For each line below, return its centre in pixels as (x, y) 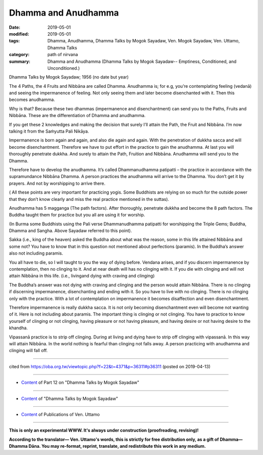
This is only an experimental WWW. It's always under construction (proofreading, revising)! (104, 430)
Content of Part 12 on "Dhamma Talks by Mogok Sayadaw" (80, 382)
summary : (20, 61)
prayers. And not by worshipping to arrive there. (57, 183)
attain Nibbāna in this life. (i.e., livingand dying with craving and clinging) (82, 276)
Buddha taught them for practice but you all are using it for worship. (77, 215)
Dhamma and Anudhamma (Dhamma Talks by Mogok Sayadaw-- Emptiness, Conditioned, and (142, 61)
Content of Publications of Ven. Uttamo (60, 414)
